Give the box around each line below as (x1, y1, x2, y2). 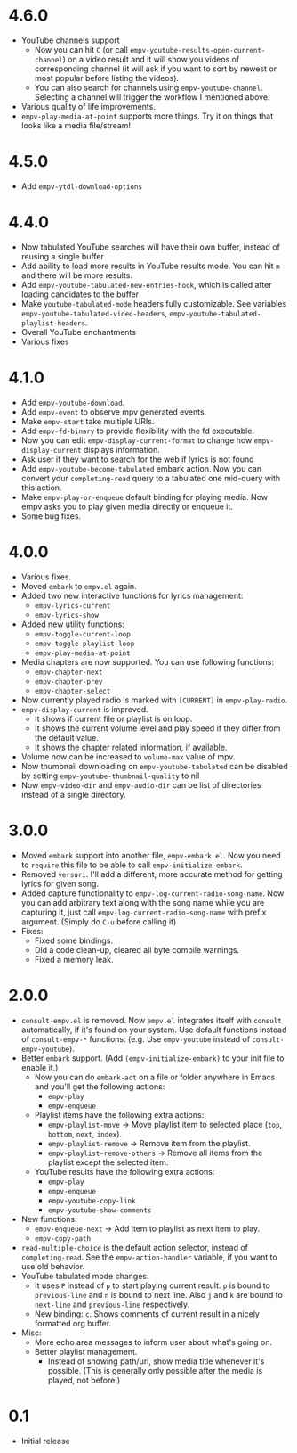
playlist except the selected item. (47, 1156, 169, 1168)
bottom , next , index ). (47, 1129, 122, 1139)
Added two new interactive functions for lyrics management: (20, 590, 244, 601)
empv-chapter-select (34, 686, 111, 695)
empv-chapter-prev (34, 677, 103, 686)
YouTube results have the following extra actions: (34, 1166, 215, 1177)
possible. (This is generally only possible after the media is (47, 1365, 263, 1375)
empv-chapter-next (34, 668, 103, 677)
